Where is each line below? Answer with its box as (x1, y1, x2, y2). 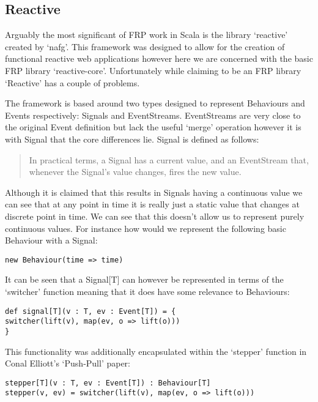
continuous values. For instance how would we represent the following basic (5, 221, 286, 234)
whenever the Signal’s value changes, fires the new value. (29, 165, 242, 178)
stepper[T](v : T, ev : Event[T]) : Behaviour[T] (5, 378, 211, 387)
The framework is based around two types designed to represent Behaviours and (5, 97, 305, 110)
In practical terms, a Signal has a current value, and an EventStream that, (29, 153, 309, 166)
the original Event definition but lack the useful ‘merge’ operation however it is (5, 121, 301, 133)
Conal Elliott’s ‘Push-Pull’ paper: (5, 357, 131, 370)
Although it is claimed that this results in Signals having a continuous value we (5, 185, 303, 198)
